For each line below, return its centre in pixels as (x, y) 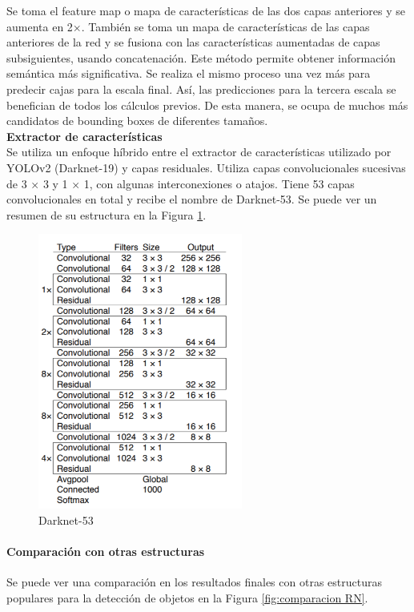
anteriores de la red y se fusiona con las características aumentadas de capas (193, 42)
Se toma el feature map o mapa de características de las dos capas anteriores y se (206, 10)
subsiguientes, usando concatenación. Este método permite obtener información (201, 57)
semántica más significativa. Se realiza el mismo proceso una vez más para (189, 73)
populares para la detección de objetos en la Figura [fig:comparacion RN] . (187, 597)
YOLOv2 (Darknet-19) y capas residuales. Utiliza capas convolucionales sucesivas (206, 167)
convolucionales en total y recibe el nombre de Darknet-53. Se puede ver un (192, 199)
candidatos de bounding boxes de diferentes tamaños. (137, 121)
